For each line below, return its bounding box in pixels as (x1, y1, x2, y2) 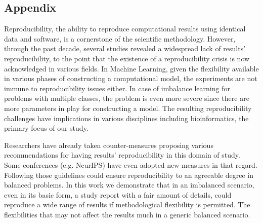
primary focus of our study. (4, 123, 89, 133)
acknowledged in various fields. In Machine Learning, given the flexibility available (4, 63, 259, 73)
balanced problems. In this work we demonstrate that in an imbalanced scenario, (4, 179, 254, 190)
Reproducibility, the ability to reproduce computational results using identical (4, 23, 246, 34)
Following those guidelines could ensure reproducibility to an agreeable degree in (4, 169, 253, 180)
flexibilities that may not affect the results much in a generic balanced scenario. (4, 209, 250, 219)
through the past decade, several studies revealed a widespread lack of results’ (4, 43, 246, 54)
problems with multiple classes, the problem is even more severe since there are (4, 93, 249, 103)
